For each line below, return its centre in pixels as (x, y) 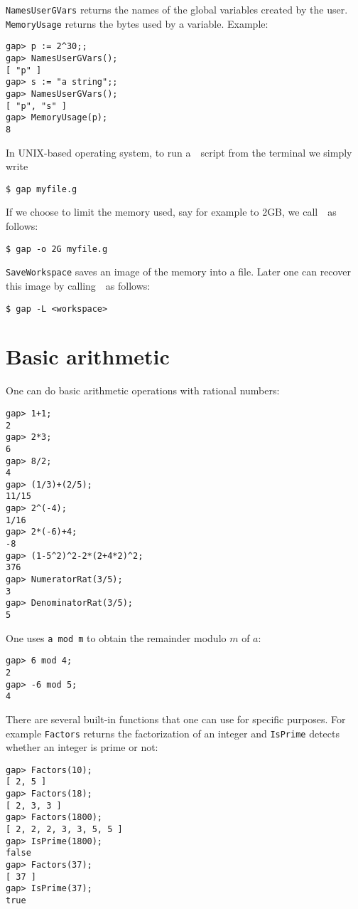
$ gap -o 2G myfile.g (57, 249)
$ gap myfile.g (42, 189)
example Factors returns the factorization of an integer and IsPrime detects (173, 733)
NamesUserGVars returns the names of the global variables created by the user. (177, 9)
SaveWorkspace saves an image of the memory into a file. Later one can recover (178, 272)
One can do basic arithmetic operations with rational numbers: (143, 390)
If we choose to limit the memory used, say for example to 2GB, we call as (171, 212)
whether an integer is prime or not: (82, 747)
